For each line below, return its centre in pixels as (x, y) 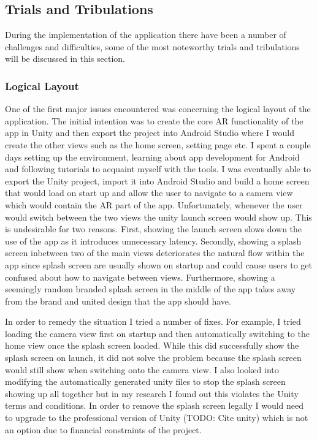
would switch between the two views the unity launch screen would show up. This (158, 217)
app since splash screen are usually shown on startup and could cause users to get (159, 264)
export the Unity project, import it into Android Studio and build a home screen (157, 180)
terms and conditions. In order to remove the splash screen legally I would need (155, 405)
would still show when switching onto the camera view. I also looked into (142, 369)
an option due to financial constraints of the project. (103, 429)
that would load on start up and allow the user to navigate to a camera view (149, 193)
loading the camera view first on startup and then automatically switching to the (157, 333)
